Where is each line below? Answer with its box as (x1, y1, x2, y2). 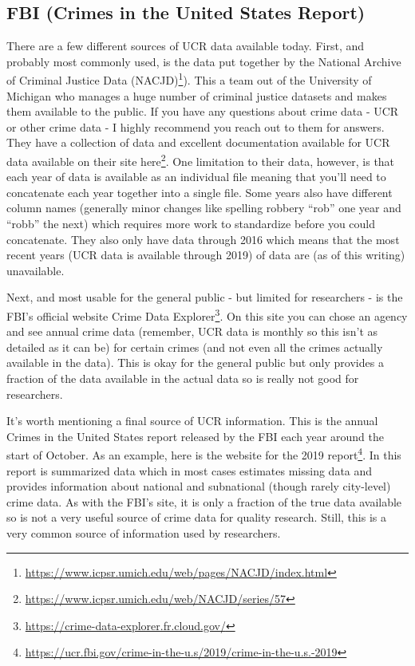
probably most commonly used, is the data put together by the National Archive (6, 53, 401, 69)
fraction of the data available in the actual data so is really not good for (6, 370, 359, 387)
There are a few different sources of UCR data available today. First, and (6, 37, 365, 54)
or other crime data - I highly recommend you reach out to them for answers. (6, 118, 385, 135)
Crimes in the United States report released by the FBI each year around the (6, 428, 384, 444)
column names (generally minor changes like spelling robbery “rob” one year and (6, 199, 401, 216)
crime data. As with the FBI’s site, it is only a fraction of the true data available (6, 493, 402, 510)
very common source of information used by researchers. (6, 525, 281, 542)
